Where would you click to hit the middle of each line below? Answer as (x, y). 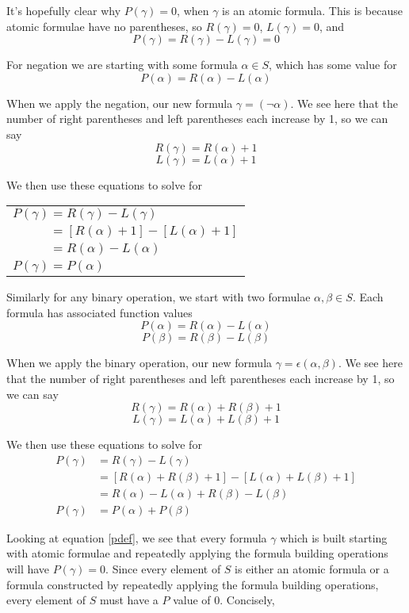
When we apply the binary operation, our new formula (140, 363)
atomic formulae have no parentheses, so (104, 26)
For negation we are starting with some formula (122, 65)
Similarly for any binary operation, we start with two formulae (159, 297)
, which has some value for (333, 65)
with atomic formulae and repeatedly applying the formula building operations (197, 553)
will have (28, 569)
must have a (129, 600)
